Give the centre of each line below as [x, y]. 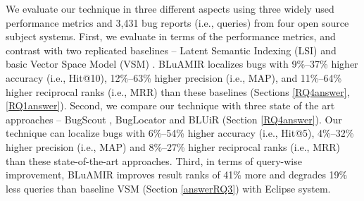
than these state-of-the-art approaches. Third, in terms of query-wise [154, 160]
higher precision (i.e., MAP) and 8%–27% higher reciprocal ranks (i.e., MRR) [173, 146]
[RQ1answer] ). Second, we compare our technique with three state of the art [170, 105]
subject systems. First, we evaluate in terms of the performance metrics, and [171, 36]
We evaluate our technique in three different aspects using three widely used [170, 8]
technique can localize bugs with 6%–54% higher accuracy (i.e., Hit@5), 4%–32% [180, 133]
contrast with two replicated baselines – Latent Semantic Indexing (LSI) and [171, 50]
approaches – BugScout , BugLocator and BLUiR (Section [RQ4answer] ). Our [174, 119]
